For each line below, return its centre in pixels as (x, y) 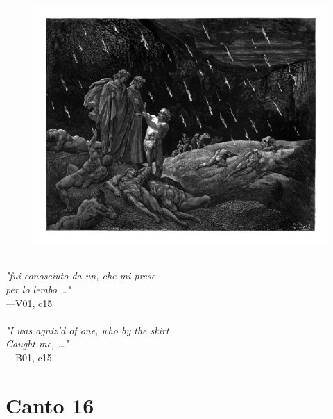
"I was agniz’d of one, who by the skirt (87, 330)
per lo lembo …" (39, 289)
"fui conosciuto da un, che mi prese (81, 276)
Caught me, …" (37, 344)
